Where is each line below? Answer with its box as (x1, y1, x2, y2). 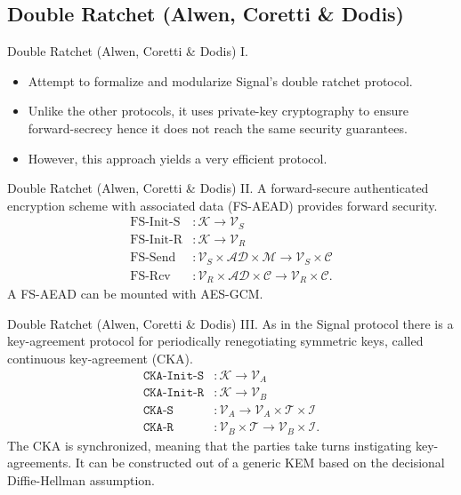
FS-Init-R (130, 233, 182, 246)
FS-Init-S (130, 216, 181, 229)
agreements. (7, 453, 72, 472)
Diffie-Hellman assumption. (7, 470, 156, 489)
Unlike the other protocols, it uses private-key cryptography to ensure (28, 101, 408, 120)
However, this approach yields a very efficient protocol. (28, 148, 328, 167)
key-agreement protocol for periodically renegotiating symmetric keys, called (7, 331, 424, 350)
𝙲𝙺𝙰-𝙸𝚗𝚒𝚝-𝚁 (142, 387, 205, 400)
